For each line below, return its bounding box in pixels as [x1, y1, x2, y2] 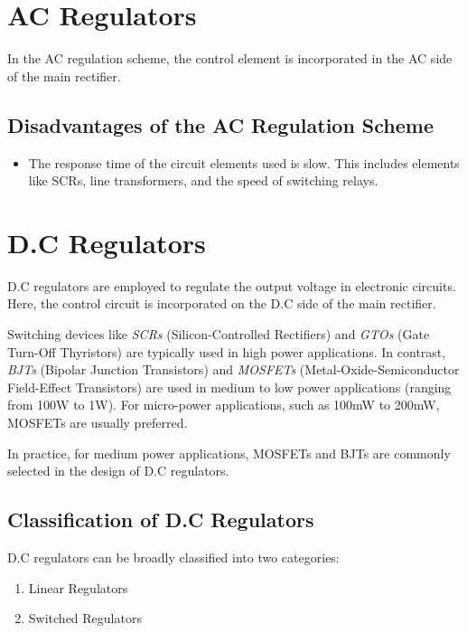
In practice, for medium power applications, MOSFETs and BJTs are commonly [7, 443, 451, 462]
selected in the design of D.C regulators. [7, 461, 229, 480]
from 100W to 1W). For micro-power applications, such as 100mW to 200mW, [7, 395, 440, 414]
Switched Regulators [28, 609, 142, 628]
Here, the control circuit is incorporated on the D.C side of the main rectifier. [7, 294, 436, 313]
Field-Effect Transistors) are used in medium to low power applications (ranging [7, 377, 452, 396]
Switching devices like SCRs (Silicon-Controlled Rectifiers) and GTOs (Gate [7, 325, 430, 344]
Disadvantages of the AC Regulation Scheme [7, 110, 434, 138]
